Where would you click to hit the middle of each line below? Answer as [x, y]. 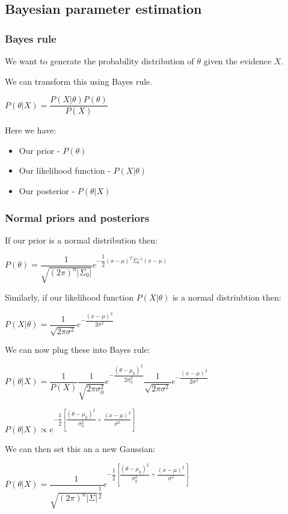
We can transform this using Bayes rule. [79, 81]
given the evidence [237, 61]
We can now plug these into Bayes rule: [78, 350]
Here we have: [31, 130]
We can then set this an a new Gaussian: [80, 449]
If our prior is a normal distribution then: [81, 240]
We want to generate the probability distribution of [100, 61]
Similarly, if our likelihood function [69, 297]
